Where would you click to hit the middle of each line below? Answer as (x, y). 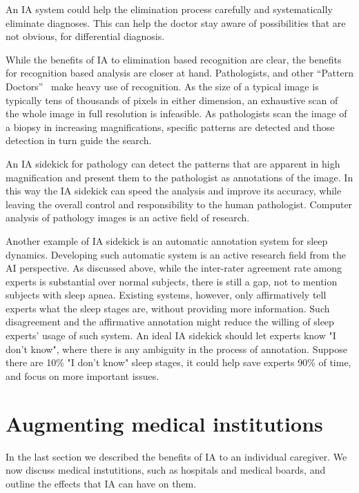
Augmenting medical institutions (164, 423)
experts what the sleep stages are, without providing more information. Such (168, 308)
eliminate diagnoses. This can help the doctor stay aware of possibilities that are (176, 22)
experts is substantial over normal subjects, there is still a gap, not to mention (172, 281)
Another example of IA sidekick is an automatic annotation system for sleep (167, 240)
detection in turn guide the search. (79, 140)
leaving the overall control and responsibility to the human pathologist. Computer (179, 204)
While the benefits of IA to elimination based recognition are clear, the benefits (174, 59)
